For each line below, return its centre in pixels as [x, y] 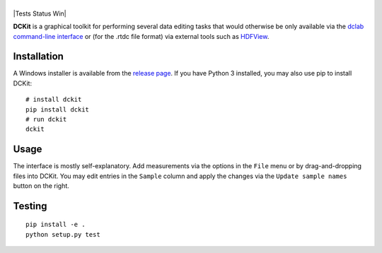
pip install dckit [58, 109]
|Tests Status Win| [40, 13]
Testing [30, 206]
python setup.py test [63, 234]
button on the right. [41, 186]
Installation [38, 57]
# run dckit [46, 119]
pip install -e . [56, 225]
